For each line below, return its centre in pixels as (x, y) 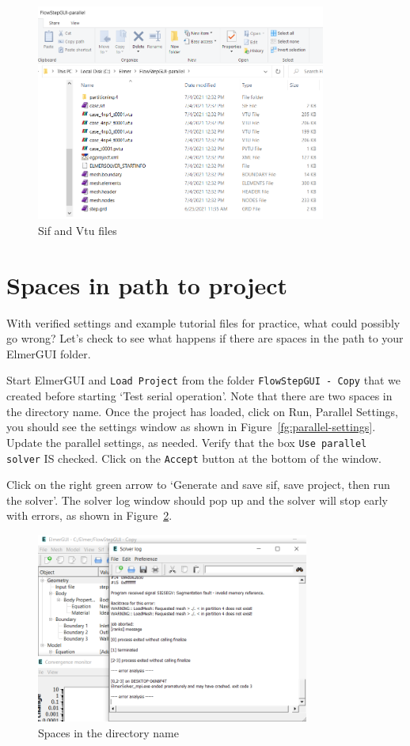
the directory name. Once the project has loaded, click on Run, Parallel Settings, (202, 411)
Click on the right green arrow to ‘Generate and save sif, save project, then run (198, 485)
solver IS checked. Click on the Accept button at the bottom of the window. (194, 458)
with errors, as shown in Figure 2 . (89, 515)
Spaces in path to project (147, 284)
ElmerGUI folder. (49, 353)
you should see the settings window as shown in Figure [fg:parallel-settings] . (191, 427)
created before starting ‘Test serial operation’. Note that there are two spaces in (199, 396)
